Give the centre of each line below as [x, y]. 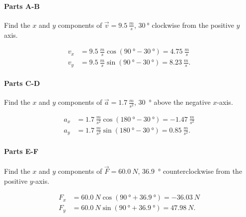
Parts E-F [21, 151]
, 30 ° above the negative [172, 102]
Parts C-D [22, 83]
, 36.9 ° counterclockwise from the [190, 171]
